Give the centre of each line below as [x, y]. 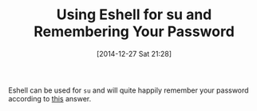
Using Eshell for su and [134, 15]
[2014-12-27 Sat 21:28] [134, 54]
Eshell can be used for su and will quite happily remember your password [128, 90]
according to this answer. [50, 98]
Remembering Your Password [134, 32]
